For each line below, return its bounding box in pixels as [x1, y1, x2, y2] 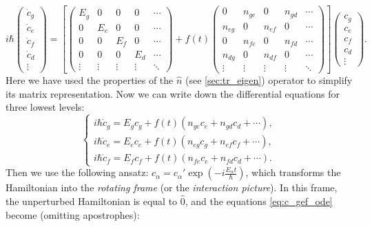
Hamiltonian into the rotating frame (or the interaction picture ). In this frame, [6, 180, 338, 195]
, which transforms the [245, 165, 341, 180]
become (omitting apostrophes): [6, 207, 140, 221]
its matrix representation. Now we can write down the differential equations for [6, 86, 340, 100]
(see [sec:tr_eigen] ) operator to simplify [185, 73, 353, 87]
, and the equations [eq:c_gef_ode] [185, 193, 333, 208]
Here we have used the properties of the [6, 73, 174, 87]
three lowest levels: [6, 100, 85, 114]
